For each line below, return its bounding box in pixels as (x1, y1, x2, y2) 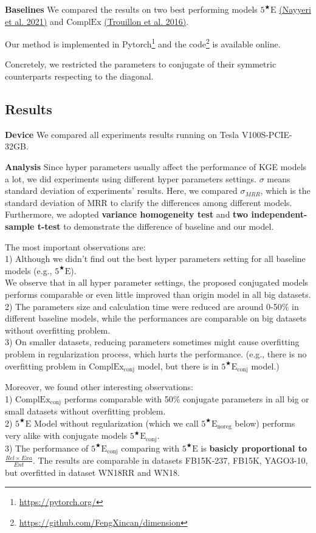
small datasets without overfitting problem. (5, 405, 166, 418)
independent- (251, 208, 307, 221)
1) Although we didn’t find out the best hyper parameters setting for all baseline (5, 252, 306, 265)
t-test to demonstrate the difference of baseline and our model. (37, 219, 274, 232)
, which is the (260, 184, 311, 197)
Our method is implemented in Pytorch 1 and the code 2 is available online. (5, 36, 281, 50)
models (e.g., (5, 264, 52, 277)
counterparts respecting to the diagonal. (5, 70, 154, 83)
